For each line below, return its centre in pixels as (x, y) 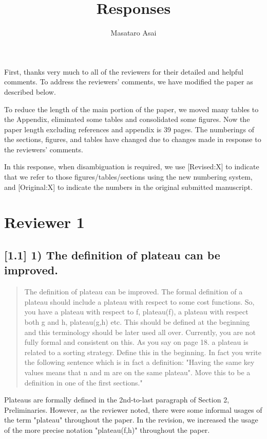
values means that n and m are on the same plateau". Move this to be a (137, 372)
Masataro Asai (133, 33)
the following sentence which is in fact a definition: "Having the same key (139, 362)
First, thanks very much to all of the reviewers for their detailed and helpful (124, 71)
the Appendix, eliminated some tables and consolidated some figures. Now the (127, 119)
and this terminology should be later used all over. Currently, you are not (140, 332)
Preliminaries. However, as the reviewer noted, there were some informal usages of (133, 409)
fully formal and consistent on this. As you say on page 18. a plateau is (136, 342)
